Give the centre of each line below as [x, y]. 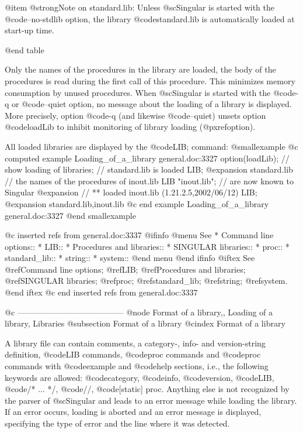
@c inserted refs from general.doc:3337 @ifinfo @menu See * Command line [139, 235]
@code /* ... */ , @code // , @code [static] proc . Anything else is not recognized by [147, 389]
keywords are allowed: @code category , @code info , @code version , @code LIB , [140, 377]
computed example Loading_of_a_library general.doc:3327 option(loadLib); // [147, 158]
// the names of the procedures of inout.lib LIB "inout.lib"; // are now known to [149, 181]
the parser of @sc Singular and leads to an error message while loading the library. [151, 400]
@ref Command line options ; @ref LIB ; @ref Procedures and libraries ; [125, 269]
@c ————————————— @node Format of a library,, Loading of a [139, 312]
